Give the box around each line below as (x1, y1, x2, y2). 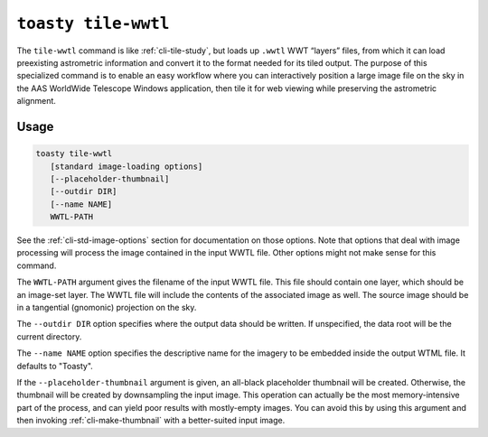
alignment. (16, 96, 56, 107)
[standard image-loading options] (50, 161, 203, 172)
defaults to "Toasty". (16, 360, 94, 371)
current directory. (16, 330, 82, 342)
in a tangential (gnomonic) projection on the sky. (16, 302, 197, 312)
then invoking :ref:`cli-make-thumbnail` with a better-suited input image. (16, 415, 286, 426)
